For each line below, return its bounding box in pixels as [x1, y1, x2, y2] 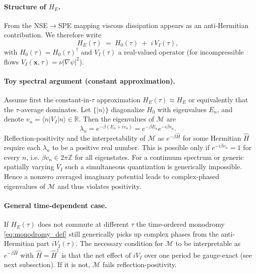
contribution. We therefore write [4, 30, 101, 40]
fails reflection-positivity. [102, 259, 177, 270]
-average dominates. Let [19, 104, 91, 114]
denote [4, 114, 24, 124]
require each [4, 142, 40, 152]
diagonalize [111, 104, 145, 114]
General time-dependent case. [4, 200, 107, 210]
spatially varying [4, 161, 54, 172]
